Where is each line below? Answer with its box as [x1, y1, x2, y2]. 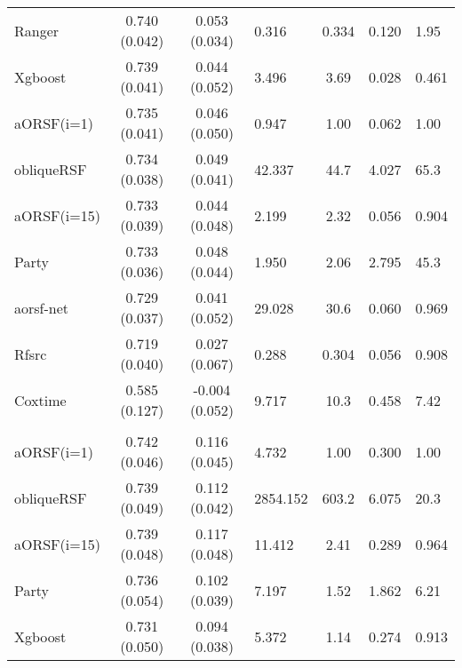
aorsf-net [14, 297, 69, 318]
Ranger [14, 20, 60, 41]
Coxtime [14, 389, 67, 410]
